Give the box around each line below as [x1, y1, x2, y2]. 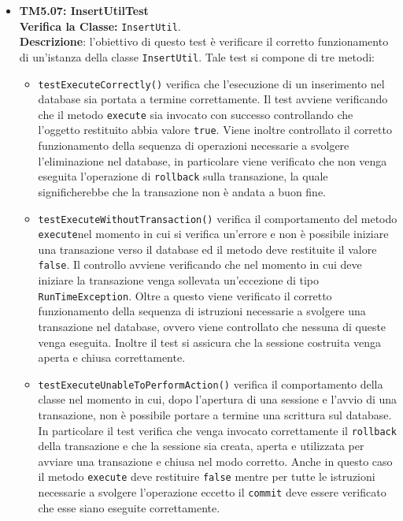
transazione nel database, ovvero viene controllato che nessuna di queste [38, 318, 386, 334]
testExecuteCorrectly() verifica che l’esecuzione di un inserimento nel [38, 75, 385, 91]
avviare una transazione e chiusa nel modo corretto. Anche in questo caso [38, 452, 393, 469]
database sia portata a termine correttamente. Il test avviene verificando [38, 91, 388, 107]
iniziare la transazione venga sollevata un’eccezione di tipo [38, 272, 320, 288]
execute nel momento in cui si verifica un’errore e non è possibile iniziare [38, 225, 389, 242]
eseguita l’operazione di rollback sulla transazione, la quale [38, 168, 328, 184]
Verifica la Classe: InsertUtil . [19, 17, 181, 34]
